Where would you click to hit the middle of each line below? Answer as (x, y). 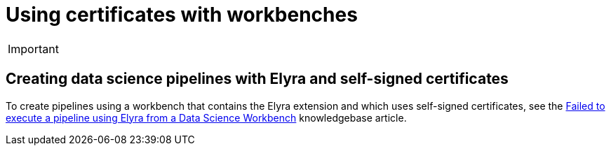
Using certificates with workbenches (182, 15)
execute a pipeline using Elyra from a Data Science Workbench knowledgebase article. (206, 117)
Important (33, 49)
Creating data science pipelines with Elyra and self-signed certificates (257, 79)
